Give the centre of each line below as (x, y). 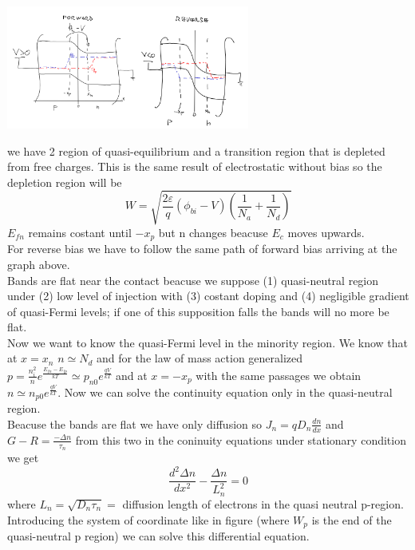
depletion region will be (65, 182)
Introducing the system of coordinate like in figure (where (148, 519)
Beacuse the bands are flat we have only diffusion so (135, 423)
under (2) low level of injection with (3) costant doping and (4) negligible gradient (208, 296)
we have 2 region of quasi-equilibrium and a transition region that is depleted (196, 150)
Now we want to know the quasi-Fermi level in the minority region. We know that (208, 342)
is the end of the (352, 519)
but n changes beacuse (213, 232)
